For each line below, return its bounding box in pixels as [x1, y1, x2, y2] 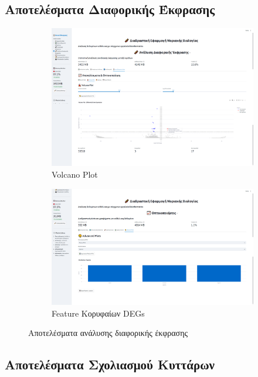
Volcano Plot [52, 168, 98, 180]
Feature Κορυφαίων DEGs [52, 307, 145, 319]
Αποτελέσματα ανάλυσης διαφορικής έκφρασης [28, 327, 188, 339]
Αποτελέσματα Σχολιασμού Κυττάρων [5, 355, 215, 373]
